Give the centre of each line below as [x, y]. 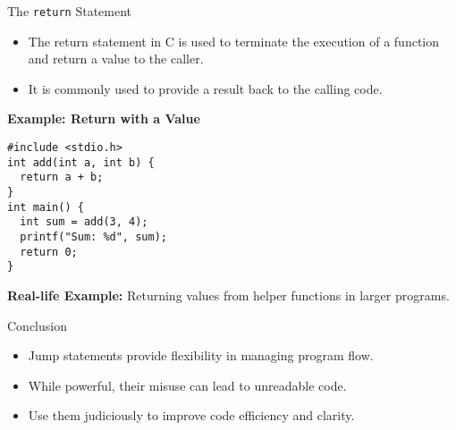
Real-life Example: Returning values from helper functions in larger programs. [228, 295]
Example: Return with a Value [104, 118]
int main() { [46, 207]
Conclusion [37, 325]
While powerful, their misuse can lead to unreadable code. [187, 385]
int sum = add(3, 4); [84, 222]
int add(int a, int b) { [81, 162]
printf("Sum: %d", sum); [93, 236]
